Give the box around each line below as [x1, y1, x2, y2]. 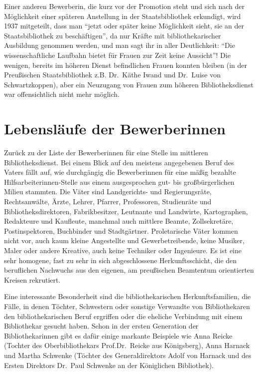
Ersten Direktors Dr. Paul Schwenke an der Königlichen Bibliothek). [4, 360, 214, 370]
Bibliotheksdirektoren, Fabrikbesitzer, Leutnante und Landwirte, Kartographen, [4, 206, 248, 216]
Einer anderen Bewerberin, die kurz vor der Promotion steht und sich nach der [4, 1, 245, 11]
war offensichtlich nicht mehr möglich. [4, 89, 120, 99]
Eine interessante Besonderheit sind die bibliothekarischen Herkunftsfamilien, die [4, 291, 251, 302]
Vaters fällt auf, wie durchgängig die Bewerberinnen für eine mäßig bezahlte [4, 167, 236, 177]
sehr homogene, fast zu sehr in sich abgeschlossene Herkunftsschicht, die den [4, 255, 237, 265]
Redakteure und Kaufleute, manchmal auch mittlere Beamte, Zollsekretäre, [4, 216, 234, 226]
